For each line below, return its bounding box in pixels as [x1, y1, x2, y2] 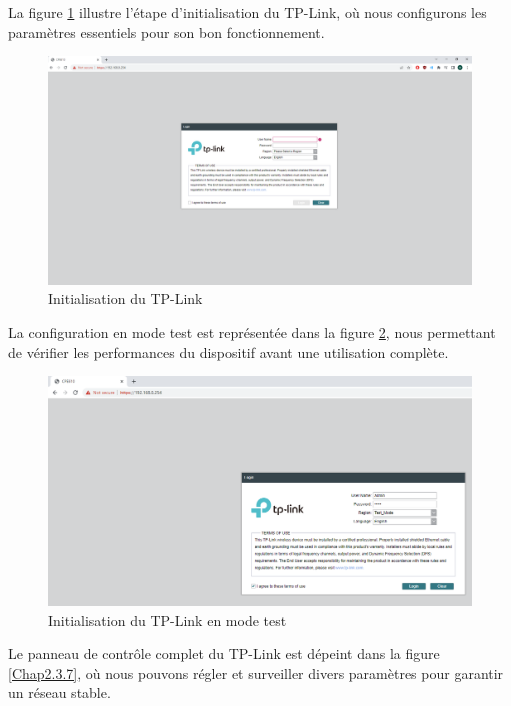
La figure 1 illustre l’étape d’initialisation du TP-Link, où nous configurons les [8, 2, 487, 22]
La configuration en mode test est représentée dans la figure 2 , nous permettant [8, 321, 496, 342]
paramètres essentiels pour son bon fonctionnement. [8, 21, 325, 42]
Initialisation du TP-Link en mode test [48, 609, 287, 630]
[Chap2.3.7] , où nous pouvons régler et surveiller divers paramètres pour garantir [8, 662, 504, 683]
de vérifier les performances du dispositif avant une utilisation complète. [8, 341, 449, 362]
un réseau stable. [8, 682, 111, 703]
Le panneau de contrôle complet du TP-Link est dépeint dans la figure [8, 643, 440, 664]
